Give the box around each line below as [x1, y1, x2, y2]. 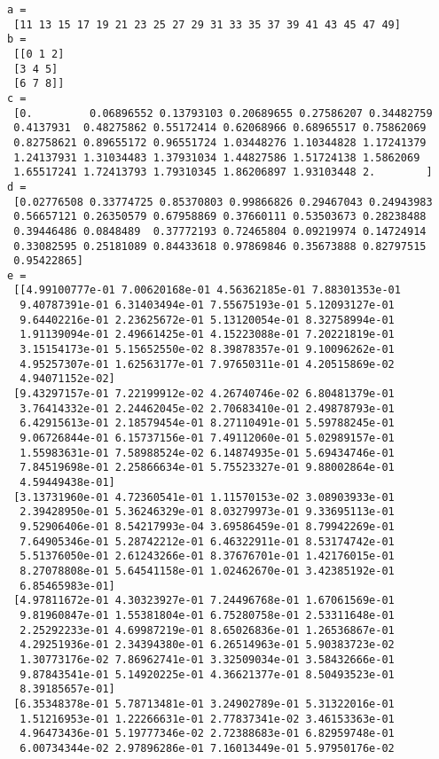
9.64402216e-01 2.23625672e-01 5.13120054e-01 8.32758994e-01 [20, 313, 395, 326]
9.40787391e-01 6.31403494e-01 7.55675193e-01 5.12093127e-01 [20, 299, 395, 312]
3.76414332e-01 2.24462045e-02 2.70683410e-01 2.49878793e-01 [20, 402, 395, 415]
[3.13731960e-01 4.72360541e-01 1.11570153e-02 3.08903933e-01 [13, 490, 395, 504]
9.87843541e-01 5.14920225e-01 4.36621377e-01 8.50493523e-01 [20, 668, 395, 681]
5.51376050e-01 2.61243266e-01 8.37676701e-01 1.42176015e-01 [20, 550, 395, 563]
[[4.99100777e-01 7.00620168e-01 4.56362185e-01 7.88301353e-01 [13, 284, 401, 297]
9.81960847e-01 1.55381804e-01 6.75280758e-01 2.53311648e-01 [20, 608, 395, 622]
